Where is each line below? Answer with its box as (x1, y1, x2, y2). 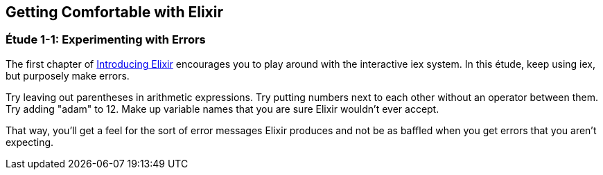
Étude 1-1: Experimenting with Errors (6, 33, 206, 47)
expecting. (6, 136, 54, 148)
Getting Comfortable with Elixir (6, 3, 224, 21)
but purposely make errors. (6, 69, 130, 82)
